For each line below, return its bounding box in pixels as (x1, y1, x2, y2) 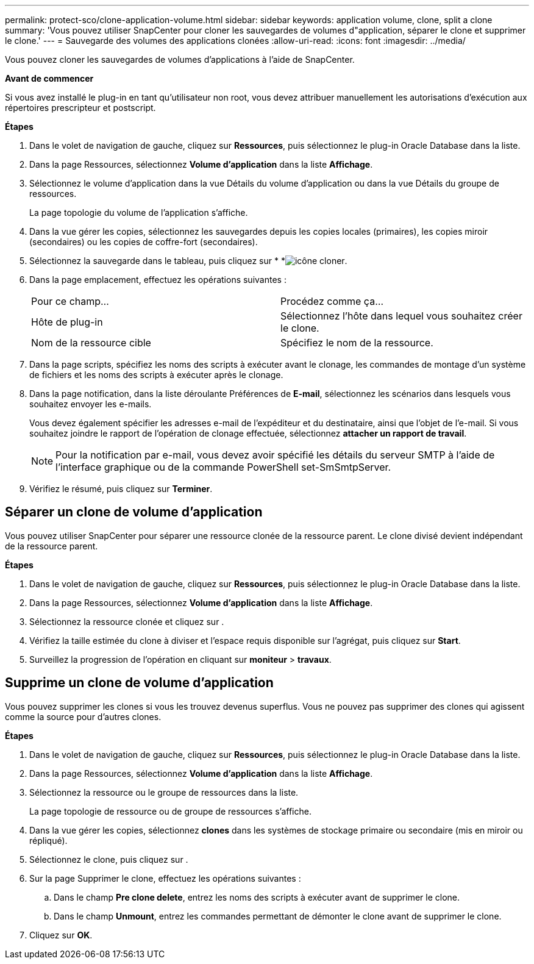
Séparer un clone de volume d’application (5, 504, 263, 520)
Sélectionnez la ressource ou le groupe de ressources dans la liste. (29, 787, 299, 798)
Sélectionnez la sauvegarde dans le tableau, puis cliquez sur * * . (29, 255, 347, 266)
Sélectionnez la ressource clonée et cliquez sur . (29, 616, 224, 627)
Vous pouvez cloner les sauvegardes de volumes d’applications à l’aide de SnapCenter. (5, 54, 355, 65)
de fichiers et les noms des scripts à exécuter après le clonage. (29, 370, 283, 380)
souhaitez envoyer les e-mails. (29, 399, 152, 409)
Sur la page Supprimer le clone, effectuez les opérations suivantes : (29, 873, 301, 884)
